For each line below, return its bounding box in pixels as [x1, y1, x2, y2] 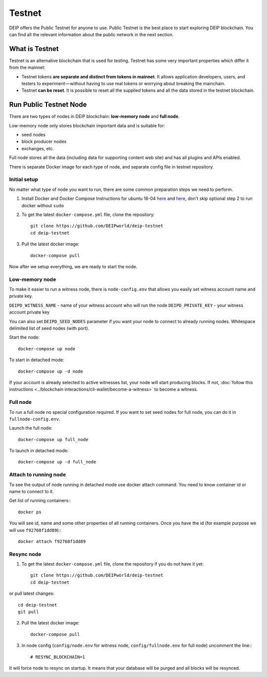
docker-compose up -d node [18, 368, 84, 374]
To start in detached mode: [9, 357, 64, 363]
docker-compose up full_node [18, 437, 89, 442]
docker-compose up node [18, 346, 76, 351]
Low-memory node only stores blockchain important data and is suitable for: [9, 122, 165, 128]
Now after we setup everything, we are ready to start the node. [9, 263, 137, 270]
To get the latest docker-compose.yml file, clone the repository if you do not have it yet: [21, 561, 204, 567]
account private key [9, 309, 50, 315]
